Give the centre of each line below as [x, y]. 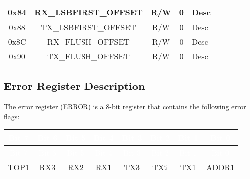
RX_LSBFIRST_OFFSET [88, 12]
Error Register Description [75, 86]
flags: [12, 116]
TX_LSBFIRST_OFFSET [88, 27]
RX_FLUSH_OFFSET [88, 42]
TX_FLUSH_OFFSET [88, 56]
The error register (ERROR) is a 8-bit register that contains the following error [125, 107]
